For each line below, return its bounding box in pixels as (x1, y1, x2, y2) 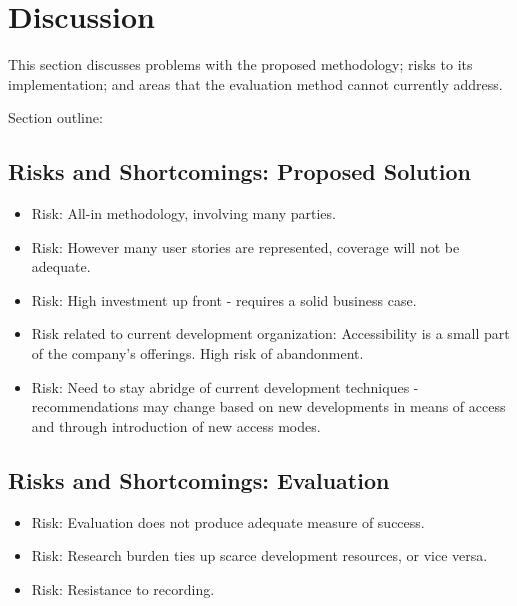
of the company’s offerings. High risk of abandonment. (31, 343, 364, 364)
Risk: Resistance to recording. (31, 578, 215, 599)
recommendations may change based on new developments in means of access (31, 396, 506, 417)
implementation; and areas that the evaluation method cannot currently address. (8, 73, 503, 94)
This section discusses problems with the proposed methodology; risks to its (8, 54, 473, 75)
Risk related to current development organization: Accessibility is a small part (31, 323, 510, 344)
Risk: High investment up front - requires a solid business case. (31, 289, 417, 310)
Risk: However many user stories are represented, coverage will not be (31, 236, 460, 257)
